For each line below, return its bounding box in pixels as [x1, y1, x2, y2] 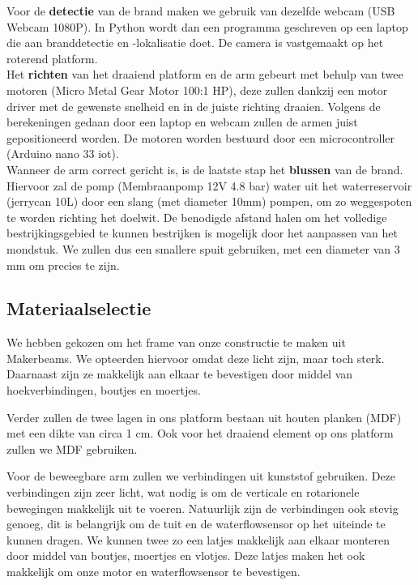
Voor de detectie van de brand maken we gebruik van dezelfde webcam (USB [6, 2, 395, 19]
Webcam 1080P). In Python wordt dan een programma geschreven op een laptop [6, 18, 408, 35]
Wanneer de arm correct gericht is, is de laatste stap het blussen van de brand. [6, 160, 403, 177]
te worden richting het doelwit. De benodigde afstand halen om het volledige [6, 208, 387, 225]
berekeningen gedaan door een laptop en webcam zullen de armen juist [6, 113, 358, 130]
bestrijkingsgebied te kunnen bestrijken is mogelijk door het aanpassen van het [6, 224, 398, 241]
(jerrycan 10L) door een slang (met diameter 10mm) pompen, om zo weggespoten [6, 193, 412, 210]
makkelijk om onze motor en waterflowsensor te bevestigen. [6, 563, 301, 580]
